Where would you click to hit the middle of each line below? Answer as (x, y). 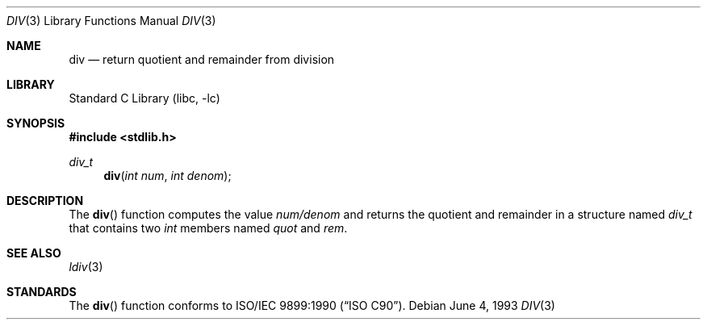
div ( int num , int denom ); (167, 176)
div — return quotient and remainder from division (202, 59)
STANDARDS (42, 292)
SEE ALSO (34, 253)
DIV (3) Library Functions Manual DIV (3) (111, 21)
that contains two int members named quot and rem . (208, 228)
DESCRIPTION (45, 201)
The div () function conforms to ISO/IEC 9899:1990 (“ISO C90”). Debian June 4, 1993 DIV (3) (312, 305)
